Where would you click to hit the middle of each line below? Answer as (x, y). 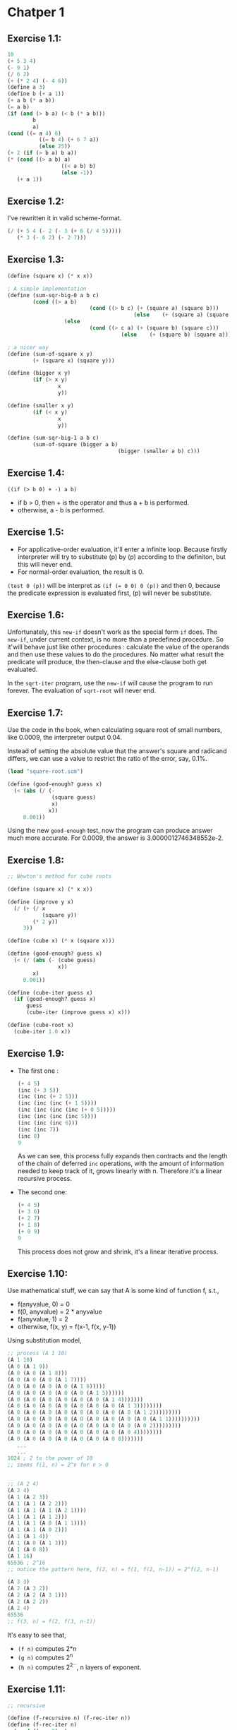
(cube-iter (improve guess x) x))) (78, 1013)
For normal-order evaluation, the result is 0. (81, 572)
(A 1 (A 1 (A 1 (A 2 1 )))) (47, 1510)
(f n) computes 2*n (47, 1648)
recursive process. (44, 1179)
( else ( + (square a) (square (181, 315)
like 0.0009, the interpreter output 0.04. (65, 738)
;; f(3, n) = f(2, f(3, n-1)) (52, 1621)
